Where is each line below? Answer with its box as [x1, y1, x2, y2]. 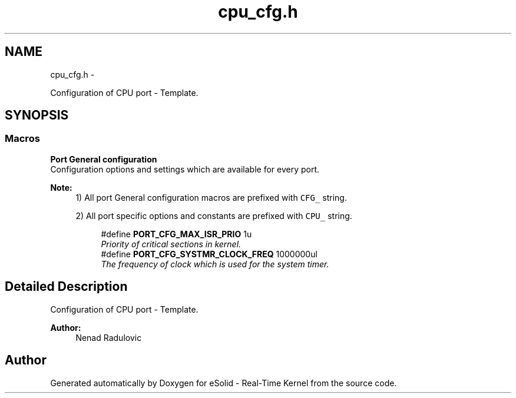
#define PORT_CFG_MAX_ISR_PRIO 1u [101, 228, 252, 239]
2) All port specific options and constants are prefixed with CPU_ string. [75, 210, 352, 221]
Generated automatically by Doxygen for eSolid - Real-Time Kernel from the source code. [50, 377, 397, 388]
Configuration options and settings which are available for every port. [50, 164, 320, 174]
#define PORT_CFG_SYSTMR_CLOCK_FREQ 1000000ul [101, 248, 317, 259]
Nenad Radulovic [75, 332, 142, 343]
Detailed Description [5, 279, 128, 294]
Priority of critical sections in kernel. [101, 238, 242, 249]
